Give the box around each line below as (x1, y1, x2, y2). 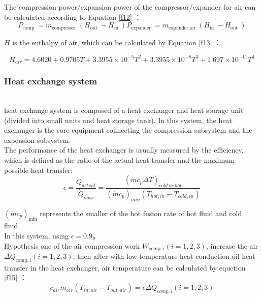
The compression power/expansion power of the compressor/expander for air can (4, 2, 256, 12)
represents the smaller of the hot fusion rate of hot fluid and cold (40, 207, 242, 218)
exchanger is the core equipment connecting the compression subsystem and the (4, 125, 252, 135)
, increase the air (206, 240, 258, 251)
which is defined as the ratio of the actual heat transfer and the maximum (4, 154, 235, 165)
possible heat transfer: (4, 164, 73, 175)
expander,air (169, 25, 196, 31)
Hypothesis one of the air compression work (4, 240, 140, 251)
